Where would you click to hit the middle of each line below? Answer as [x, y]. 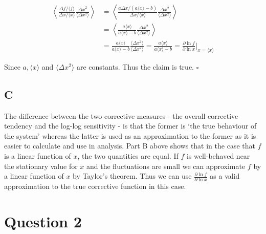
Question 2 [43, 221]
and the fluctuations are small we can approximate [166, 166]
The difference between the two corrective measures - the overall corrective [121, 115]
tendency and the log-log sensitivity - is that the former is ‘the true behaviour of [130, 126]
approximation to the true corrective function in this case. [95, 186]
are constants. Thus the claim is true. [135, 66]
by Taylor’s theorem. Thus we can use [132, 176]
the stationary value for [41, 166]
